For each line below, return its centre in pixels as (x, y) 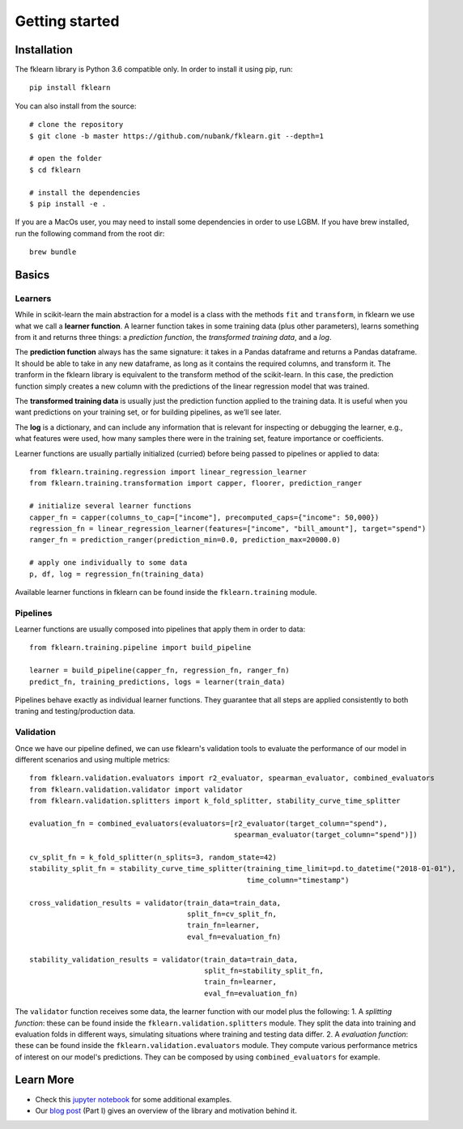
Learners (33, 298)
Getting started (67, 21)
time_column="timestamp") (298, 880)
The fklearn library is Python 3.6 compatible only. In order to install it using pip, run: (154, 70)
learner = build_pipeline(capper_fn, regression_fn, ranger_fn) (160, 671)
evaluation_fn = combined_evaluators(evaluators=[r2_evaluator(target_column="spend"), (209, 823)
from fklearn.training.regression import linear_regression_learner (168, 472)
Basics (32, 275)
